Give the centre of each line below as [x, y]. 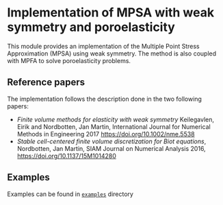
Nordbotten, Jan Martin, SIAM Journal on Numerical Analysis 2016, [112, 148]
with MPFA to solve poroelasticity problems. [69, 60]
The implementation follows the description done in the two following [104, 99]
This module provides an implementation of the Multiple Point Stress [103, 46]
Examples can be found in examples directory [70, 194]
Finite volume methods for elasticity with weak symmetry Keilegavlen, [115, 119]
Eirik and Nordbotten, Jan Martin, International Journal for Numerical [114, 126]
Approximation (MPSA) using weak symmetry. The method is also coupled [112, 53]
